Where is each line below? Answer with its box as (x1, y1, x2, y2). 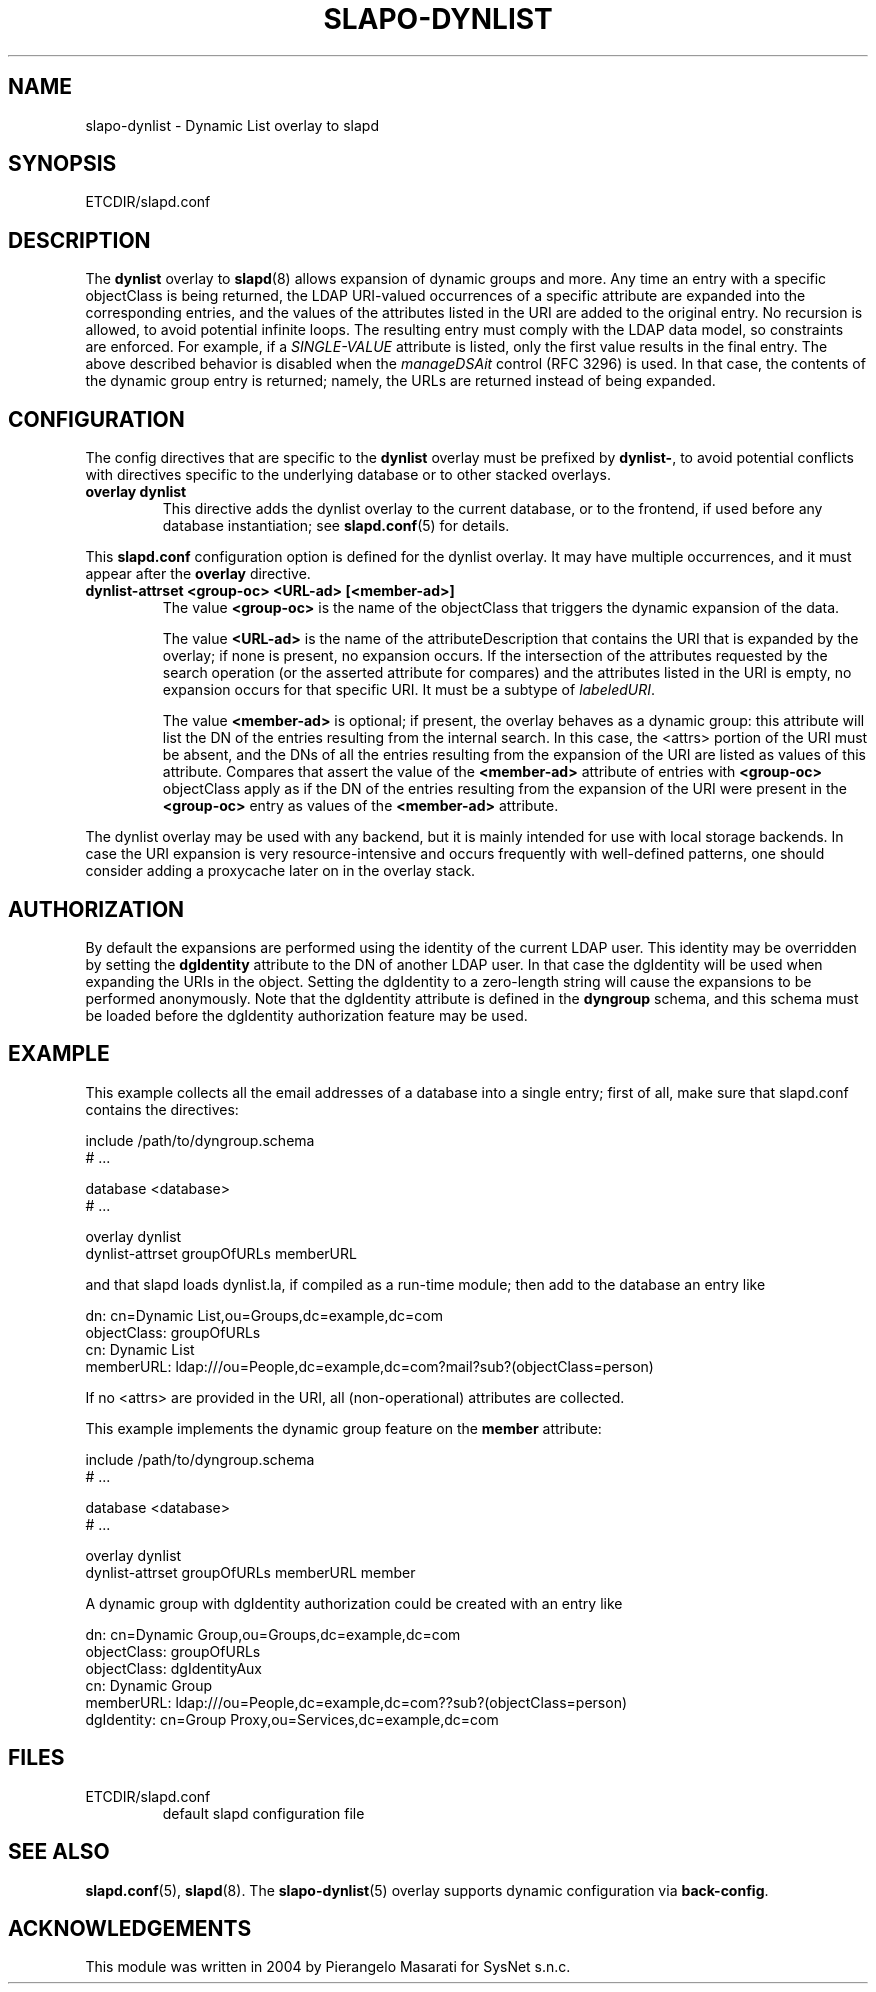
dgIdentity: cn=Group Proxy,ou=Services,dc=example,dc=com (85, 1710, 499, 1728)
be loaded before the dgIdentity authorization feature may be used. (85, 1006, 528, 1024)
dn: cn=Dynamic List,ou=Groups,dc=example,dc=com (85, 1306, 443, 1324)
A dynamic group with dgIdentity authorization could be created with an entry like (85, 1594, 623, 1612)
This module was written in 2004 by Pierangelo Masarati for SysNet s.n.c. (85, 1958, 571, 1976)
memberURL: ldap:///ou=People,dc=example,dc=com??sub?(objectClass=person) (85, 1693, 628, 1711)
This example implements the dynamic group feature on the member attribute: (85, 1419, 602, 1437)
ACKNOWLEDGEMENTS (8, 1915, 252, 1941)
